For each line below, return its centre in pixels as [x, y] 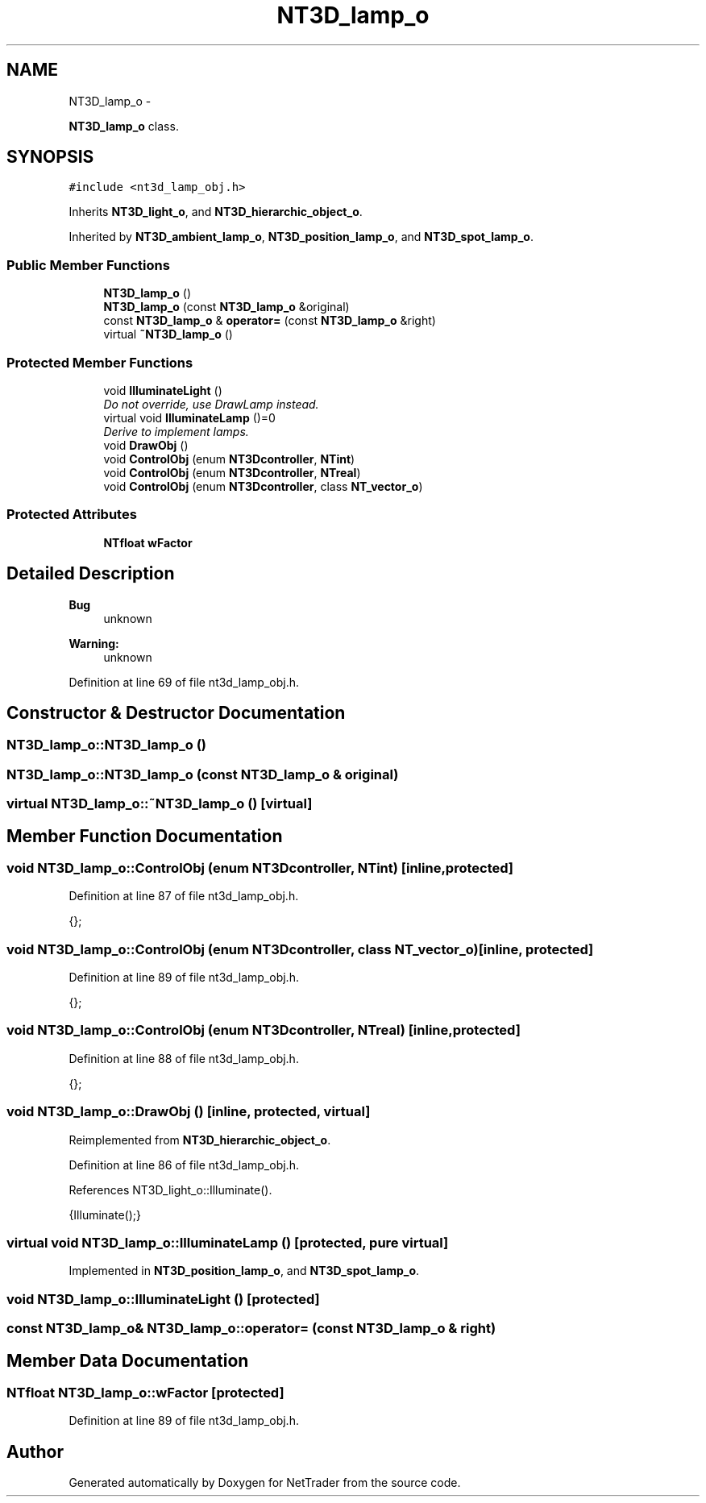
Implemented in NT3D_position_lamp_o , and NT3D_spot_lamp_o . [244, 1271]
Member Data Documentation [128, 1360]
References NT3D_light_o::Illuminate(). [170, 1190]
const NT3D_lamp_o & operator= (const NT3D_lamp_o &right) [270, 321]
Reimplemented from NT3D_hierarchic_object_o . [200, 1140]
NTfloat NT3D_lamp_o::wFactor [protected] [145, 1392]
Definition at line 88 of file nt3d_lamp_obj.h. [184, 1058]
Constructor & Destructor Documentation [176, 712]
